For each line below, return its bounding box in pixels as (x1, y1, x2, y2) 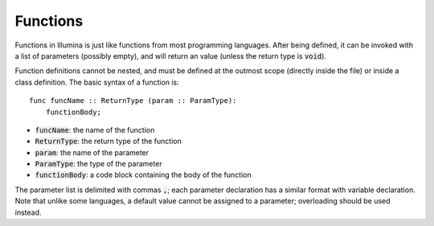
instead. (14, 208, 42, 217)
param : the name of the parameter (35, 147, 149, 157)
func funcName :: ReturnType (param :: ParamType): (29, 97, 237, 105)
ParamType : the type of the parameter (35, 159, 162, 169)
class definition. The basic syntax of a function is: (14, 77, 180, 87)
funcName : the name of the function (35, 125, 155, 134)
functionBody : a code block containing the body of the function (35, 170, 252, 180)
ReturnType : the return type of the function (35, 137, 182, 146)
